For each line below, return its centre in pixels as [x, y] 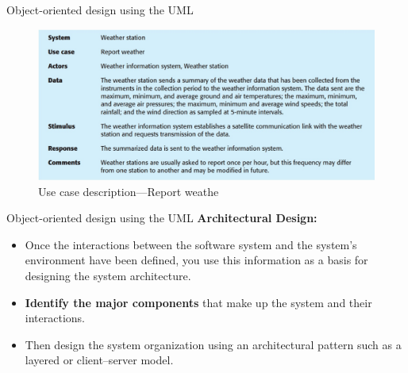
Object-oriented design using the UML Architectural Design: [162, 218]
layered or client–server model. [99, 360]
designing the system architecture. [108, 276]
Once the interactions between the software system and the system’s [191, 244]
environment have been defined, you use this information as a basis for [196, 260]
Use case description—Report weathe [129, 191]
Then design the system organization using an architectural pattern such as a [213, 344]
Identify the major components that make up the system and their [198, 302]
